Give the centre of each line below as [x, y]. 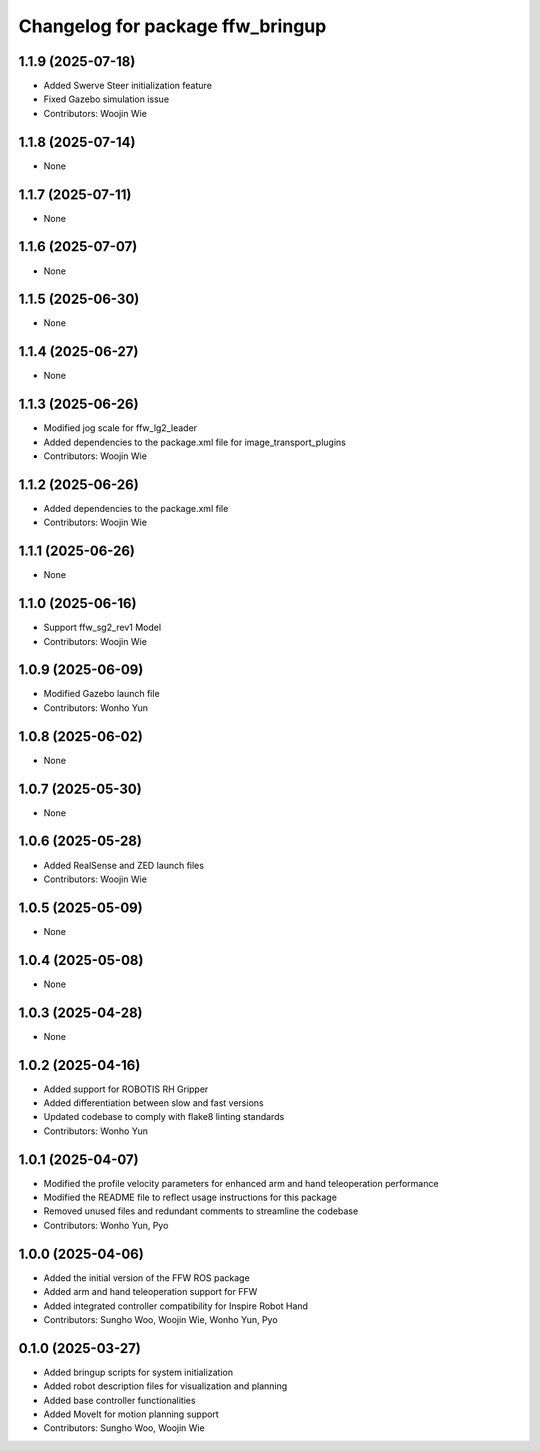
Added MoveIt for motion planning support [131, 1414]
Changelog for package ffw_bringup [172, 26]
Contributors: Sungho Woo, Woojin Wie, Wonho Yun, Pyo [161, 1319]
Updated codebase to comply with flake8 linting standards [164, 1117]
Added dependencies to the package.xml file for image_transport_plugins [195, 442]
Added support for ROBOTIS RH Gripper [126, 1089]
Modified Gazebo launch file [101, 694]
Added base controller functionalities [119, 1400]
